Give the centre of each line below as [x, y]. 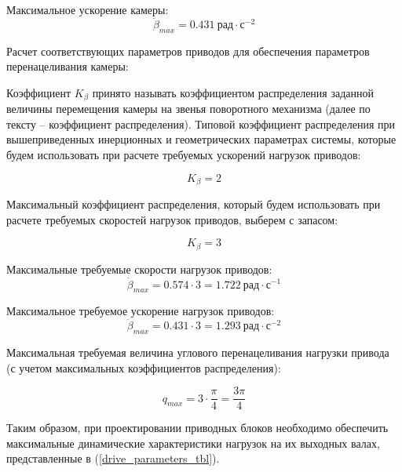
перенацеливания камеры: [68, 66]
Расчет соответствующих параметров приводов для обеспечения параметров [188, 51]
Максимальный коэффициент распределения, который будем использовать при [194, 204]
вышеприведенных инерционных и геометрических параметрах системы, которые [201, 139]
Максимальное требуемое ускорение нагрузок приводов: [141, 311]
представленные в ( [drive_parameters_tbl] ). [113, 458]
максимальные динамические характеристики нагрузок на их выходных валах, [193, 443]
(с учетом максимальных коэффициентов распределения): [144, 367]
